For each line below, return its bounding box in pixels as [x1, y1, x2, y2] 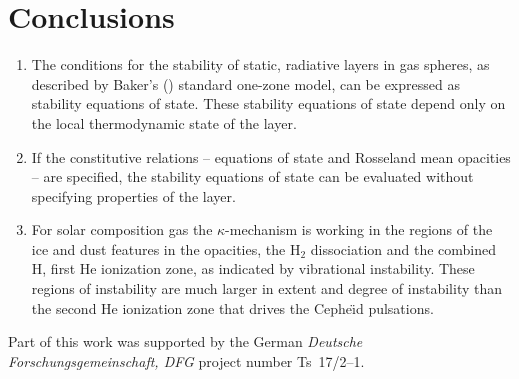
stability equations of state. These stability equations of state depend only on [31, 93, 506, 114]
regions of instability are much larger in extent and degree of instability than [31, 278, 503, 299]
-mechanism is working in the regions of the [225, 219, 493, 240]
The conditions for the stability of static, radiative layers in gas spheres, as [31, 54, 490, 75]
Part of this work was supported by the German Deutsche [8, 331, 363, 352]
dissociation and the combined [310, 238, 497, 259]
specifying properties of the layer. [31, 185, 236, 206]
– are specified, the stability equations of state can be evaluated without [31, 166, 474, 187]
